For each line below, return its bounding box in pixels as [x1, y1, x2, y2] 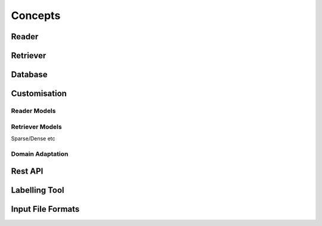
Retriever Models [11, 123, 62, 131]
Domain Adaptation [11, 149, 69, 158]
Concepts [11, 9, 61, 22]
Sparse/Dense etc [11, 134, 56, 142]
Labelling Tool [11, 185, 65, 196]
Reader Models [11, 106, 56, 115]
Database [11, 70, 48, 80]
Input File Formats [11, 204, 80, 214]
